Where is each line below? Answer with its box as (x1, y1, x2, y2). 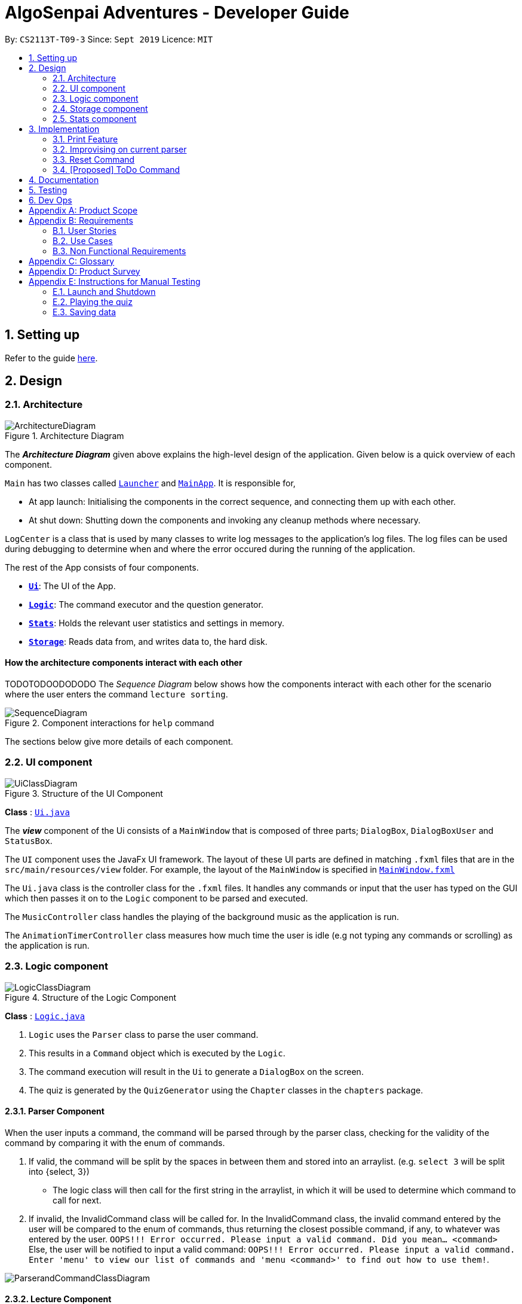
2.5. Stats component (53, 113, 137, 124)
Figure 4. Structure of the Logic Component (5, 992, 177, 1003)
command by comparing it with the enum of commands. (5, 1137, 225, 1148)
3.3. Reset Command (53, 154, 135, 164)
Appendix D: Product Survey (29, 266, 140, 276)
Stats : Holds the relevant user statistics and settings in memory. (29, 617, 285, 628)
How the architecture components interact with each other (5, 657, 242, 668)
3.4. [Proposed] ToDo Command (53, 164, 180, 175)
